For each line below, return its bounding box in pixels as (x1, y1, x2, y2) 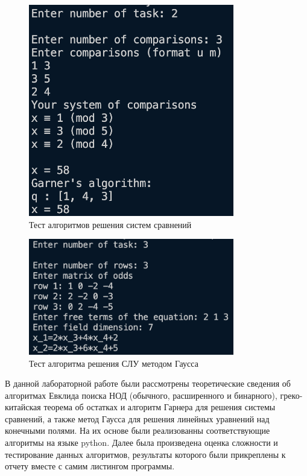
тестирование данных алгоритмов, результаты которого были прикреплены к (5, 448, 286, 460)
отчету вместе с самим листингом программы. (5, 460, 175, 472)
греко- (280, 389, 303, 401)
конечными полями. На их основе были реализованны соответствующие (5, 424, 270, 437)
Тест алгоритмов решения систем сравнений (29, 218, 192, 230)
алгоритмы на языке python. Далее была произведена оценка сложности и (5, 436, 278, 449)
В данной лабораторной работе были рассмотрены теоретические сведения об (5, 377, 291, 390)
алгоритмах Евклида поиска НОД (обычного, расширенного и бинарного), (5, 389, 277, 401)
